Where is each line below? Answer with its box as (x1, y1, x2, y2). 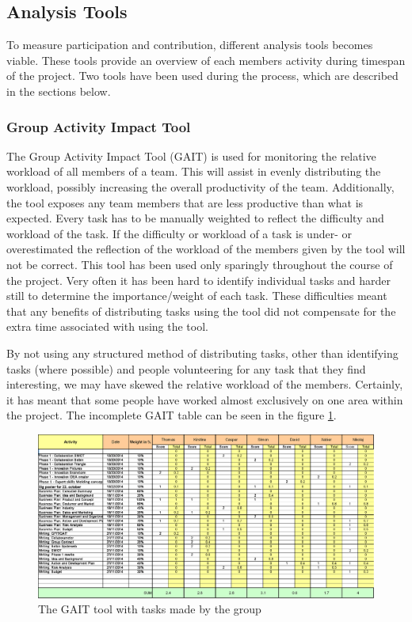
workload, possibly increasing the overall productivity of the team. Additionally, (6, 178, 395, 195)
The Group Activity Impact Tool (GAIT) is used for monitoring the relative (6, 147, 376, 164)
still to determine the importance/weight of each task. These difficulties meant (6, 287, 387, 304)
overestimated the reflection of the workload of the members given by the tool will (6, 241, 406, 257)
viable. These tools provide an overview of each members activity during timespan (6, 51, 406, 68)
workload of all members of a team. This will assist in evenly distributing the (6, 163, 381, 180)
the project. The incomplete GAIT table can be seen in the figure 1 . (6, 407, 337, 423)
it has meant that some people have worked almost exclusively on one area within (6, 391, 403, 408)
